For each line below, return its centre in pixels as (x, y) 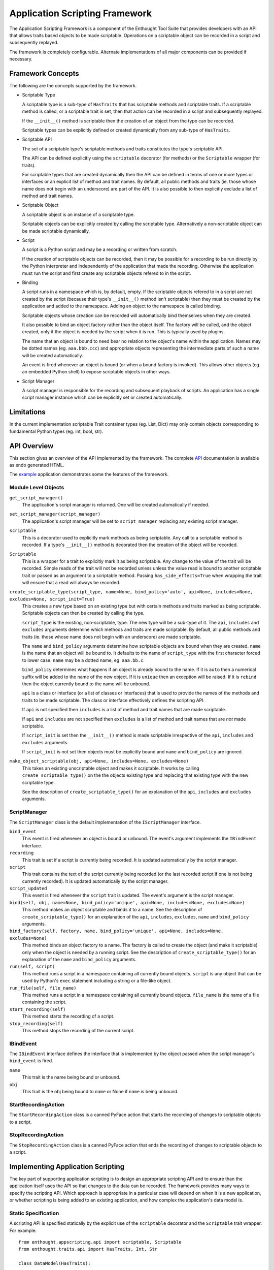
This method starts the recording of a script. (68, 1017)
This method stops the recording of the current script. (78, 1030)
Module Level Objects (37, 488)
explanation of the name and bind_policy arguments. (79, 959)
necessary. (21, 59)
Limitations (27, 412)
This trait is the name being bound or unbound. (71, 1077)
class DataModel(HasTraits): (55, 1263)
